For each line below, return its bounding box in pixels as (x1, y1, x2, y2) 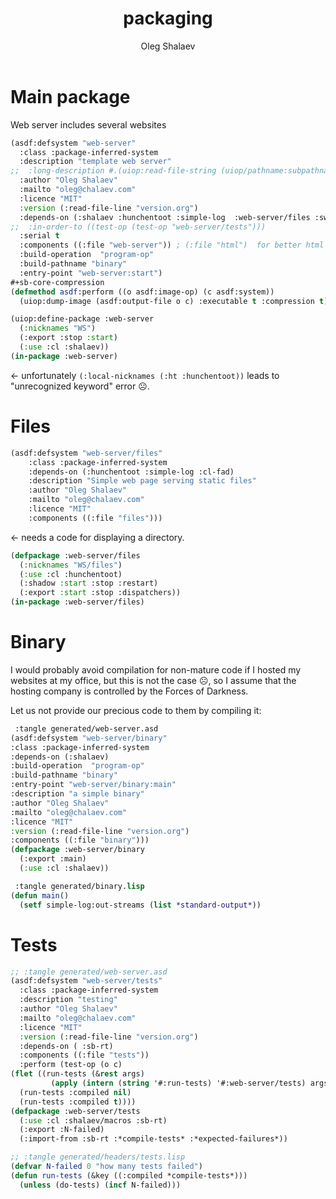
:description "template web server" (19, 157, 172, 167)
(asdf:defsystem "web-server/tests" (10, 976, 163, 986)
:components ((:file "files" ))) (28, 513, 163, 523)
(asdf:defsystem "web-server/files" (10, 448, 163, 458)
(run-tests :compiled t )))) (19, 1097, 137, 1107)
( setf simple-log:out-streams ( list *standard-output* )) (19, 900, 262, 910)
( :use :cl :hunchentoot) (19, 569, 123, 579)
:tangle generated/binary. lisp (14, 881, 145, 891)
